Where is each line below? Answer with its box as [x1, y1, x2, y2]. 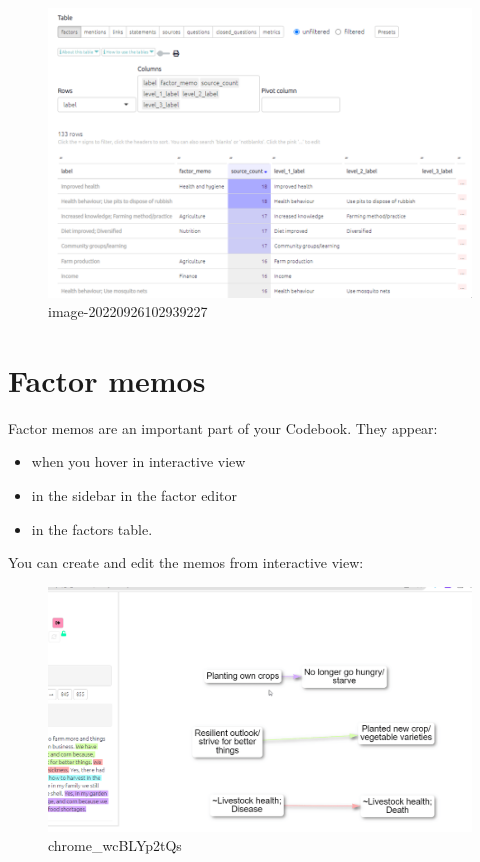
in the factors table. [31, 518, 153, 539]
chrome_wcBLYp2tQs [48, 835, 182, 856]
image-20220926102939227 [48, 301, 208, 322]
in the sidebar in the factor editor [31, 485, 237, 506]
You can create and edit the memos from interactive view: [8, 552, 364, 573]
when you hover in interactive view [31, 451, 246, 472]
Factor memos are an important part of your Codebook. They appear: [8, 417, 438, 438]
